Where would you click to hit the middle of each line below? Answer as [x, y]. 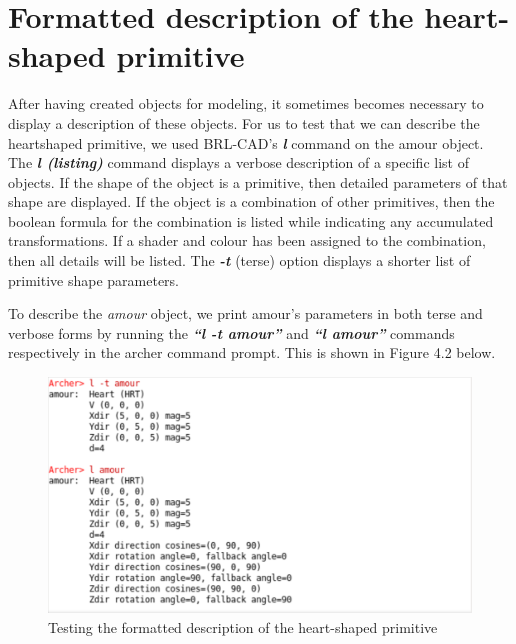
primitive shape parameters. [93, 279]
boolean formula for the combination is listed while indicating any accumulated [251, 220]
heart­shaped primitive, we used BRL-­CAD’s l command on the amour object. [246, 142]
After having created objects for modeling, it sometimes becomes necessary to [246, 103]
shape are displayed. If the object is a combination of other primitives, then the [251, 201]
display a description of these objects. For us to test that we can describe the [244, 122]
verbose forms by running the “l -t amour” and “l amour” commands [231, 332]
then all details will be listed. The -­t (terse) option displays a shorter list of [239, 260]
